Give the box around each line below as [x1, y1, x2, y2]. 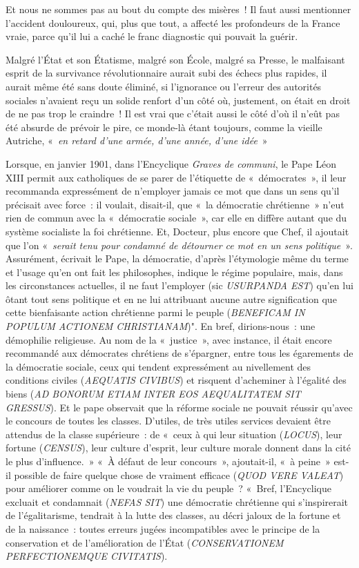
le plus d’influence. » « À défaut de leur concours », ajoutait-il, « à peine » [6, 454, 331, 468]
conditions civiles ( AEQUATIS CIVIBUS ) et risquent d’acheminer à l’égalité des [6, 373, 347, 387]
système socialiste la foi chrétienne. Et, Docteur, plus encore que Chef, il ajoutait [6, 224, 349, 238]
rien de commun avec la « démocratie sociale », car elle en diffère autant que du [6, 210, 347, 225]
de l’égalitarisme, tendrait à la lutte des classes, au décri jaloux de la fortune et [6, 508, 341, 522]
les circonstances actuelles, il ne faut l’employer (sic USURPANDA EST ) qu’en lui [6, 278, 353, 293]
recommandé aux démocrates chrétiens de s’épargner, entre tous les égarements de [6, 346, 353, 360]
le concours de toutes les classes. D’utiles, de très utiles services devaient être [6, 413, 331, 428]
